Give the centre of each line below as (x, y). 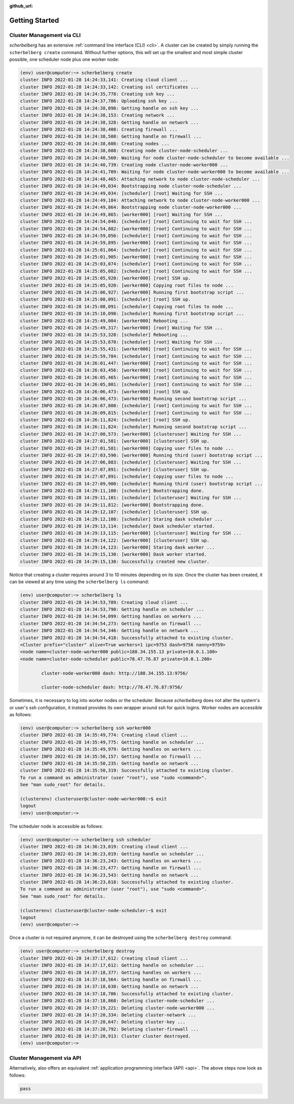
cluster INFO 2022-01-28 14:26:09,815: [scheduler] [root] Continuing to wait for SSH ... (136, 413)
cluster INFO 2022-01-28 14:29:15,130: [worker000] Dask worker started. (113, 555)
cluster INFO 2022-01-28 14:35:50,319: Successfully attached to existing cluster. (127, 770)
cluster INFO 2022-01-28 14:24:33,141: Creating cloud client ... (104, 80)
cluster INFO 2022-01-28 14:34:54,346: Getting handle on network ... (110, 631)
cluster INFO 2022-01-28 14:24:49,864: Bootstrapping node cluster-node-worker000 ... (131, 207)
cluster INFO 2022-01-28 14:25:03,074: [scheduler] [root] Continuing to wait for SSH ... (136, 264)
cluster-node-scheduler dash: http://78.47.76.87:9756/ (112, 687)
